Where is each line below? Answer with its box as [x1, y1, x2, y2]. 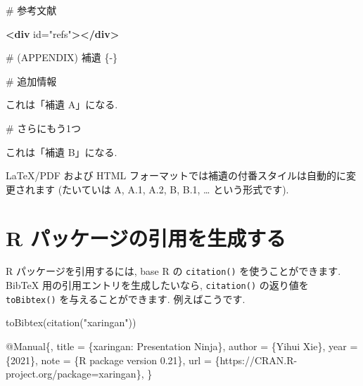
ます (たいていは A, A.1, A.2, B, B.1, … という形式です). [34, 181, 289, 196]
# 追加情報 [6, 73, 57, 88]
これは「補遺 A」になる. [6, 97, 118, 112]
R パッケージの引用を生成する [6, 223, 286, 252]
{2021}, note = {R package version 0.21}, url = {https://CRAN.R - [6, 352, 298, 367]
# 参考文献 [6, 3, 57, 17]
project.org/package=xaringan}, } [6, 366, 153, 381]
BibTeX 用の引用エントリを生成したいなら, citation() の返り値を [6, 278, 309, 292]
